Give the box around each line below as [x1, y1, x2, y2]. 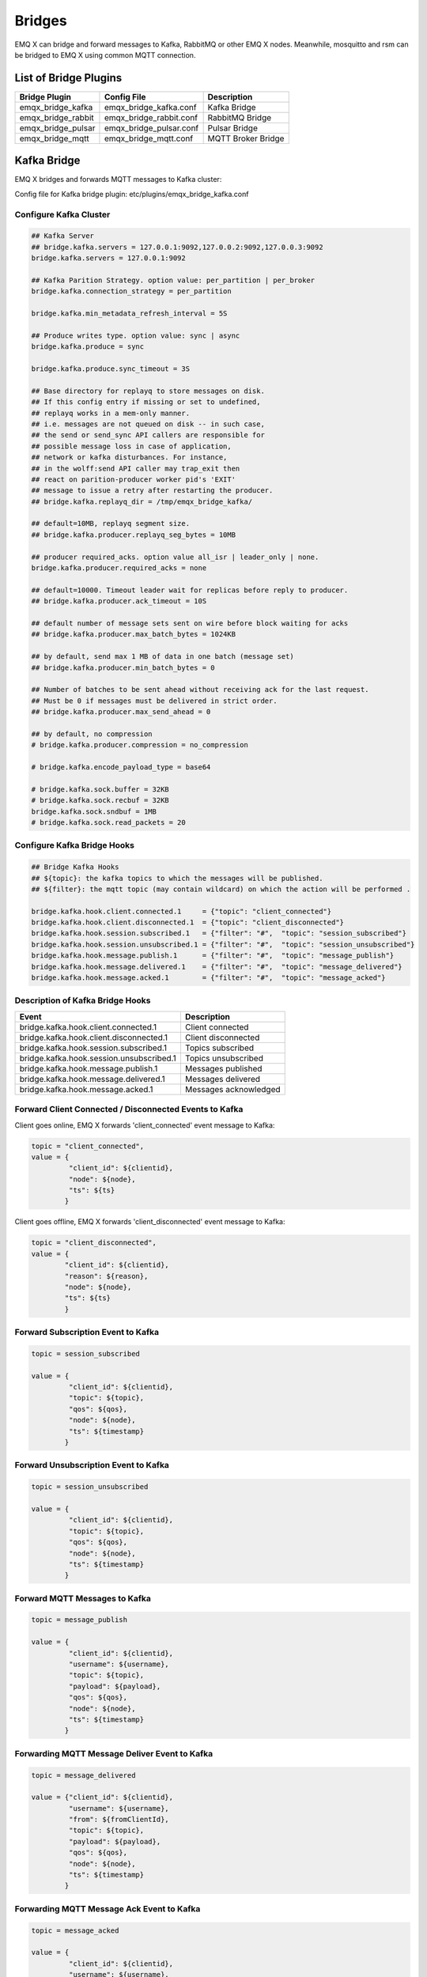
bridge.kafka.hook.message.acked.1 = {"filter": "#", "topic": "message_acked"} [31, 973, 387, 982]
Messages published [184, 1063, 263, 1074]
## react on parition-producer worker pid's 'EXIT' [31, 474, 236, 484]
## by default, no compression [31, 729, 153, 739]
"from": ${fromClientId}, [68, 1815, 169, 1824]
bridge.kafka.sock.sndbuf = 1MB [31, 807, 157, 816]
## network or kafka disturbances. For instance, [31, 453, 228, 462]
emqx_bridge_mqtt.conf [104, 133, 194, 144]
